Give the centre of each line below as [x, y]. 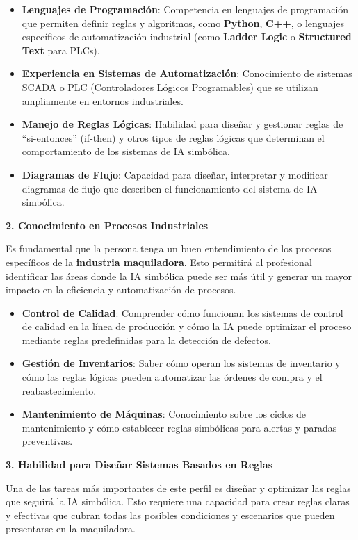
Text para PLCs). [61, 50]
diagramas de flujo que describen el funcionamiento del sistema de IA [170, 188]
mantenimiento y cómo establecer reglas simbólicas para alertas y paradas [179, 427]
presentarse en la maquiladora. [71, 529]
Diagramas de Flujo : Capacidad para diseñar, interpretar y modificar [175, 174]
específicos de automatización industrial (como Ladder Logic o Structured [187, 36]
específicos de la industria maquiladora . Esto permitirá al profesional [159, 262]
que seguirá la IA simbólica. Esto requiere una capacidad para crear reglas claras [178, 501]
